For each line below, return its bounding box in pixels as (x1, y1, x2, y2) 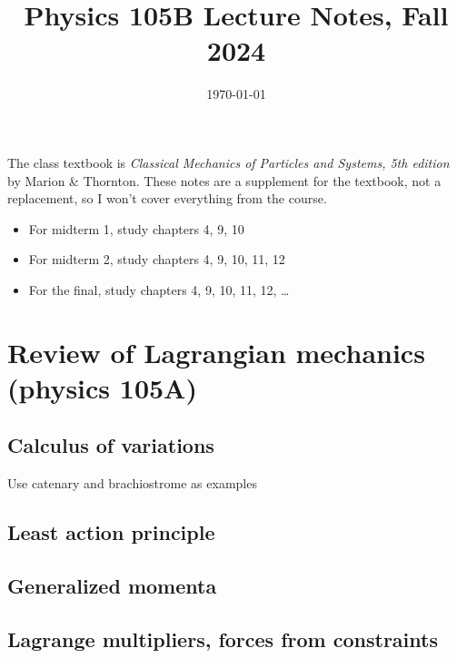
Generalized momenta (7, 572, 217, 599)
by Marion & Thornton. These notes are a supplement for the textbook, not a (7, 171, 442, 190)
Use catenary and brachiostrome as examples (7, 474, 257, 493)
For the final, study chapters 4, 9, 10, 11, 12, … (28, 280, 290, 299)
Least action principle (7, 518, 215, 546)
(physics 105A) (7, 368, 197, 406)
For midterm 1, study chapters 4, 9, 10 (28, 219, 244, 238)
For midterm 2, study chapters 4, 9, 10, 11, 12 (28, 250, 285, 269)
